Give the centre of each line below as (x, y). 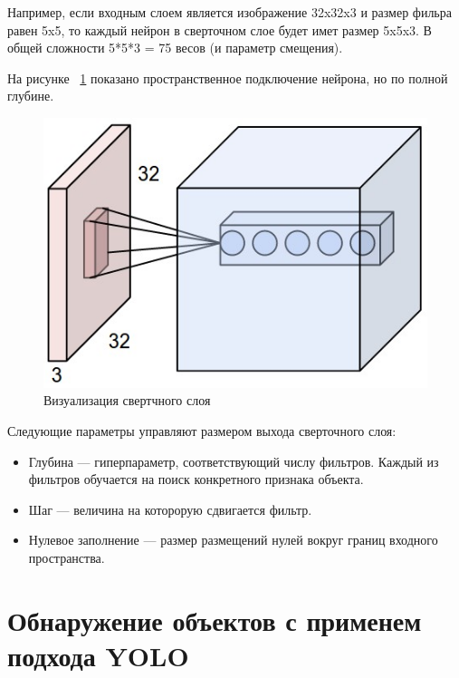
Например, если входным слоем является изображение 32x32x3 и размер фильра (229, 12)
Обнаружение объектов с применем (215, 620)
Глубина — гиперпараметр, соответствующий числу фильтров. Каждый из (234, 461)
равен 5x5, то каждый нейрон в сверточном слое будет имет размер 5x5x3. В (220, 29)
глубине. (31, 96)
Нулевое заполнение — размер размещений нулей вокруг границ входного (233, 540)
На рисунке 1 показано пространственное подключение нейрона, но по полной (228, 77)
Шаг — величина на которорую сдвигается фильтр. (170, 509)
